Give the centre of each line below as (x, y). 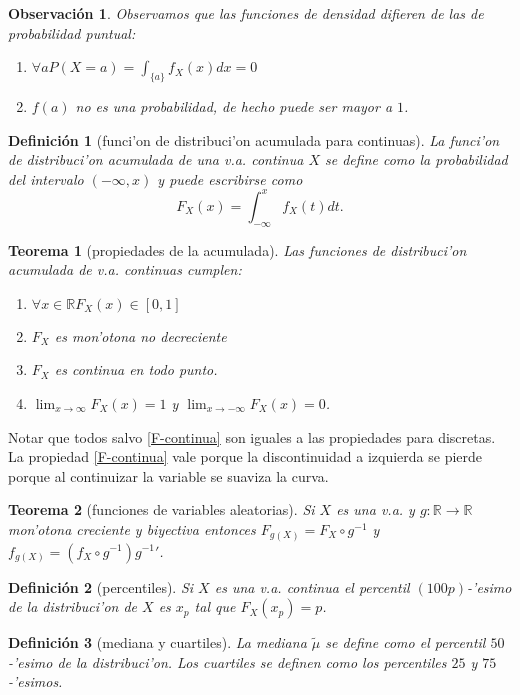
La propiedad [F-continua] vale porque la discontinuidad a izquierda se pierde (245, 456)
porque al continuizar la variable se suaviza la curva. (168, 475)
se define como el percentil (405, 642)
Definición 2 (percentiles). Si (101, 586)
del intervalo (46, 178)
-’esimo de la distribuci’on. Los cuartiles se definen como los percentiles (227, 661)
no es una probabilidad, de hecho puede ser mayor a (234, 105)
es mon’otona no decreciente (140, 335)
